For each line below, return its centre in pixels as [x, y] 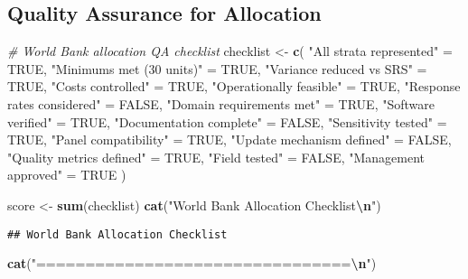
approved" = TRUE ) [67, 175]
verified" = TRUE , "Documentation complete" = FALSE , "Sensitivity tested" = [227, 121]
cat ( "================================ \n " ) [192, 263]
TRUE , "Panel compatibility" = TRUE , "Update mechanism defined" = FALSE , [229, 139]
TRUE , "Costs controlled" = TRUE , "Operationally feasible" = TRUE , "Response [234, 86]
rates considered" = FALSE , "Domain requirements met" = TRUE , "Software [221, 103]
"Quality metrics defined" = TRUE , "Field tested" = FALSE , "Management [216, 157]
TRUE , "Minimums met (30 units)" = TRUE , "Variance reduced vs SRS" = [217, 68]
